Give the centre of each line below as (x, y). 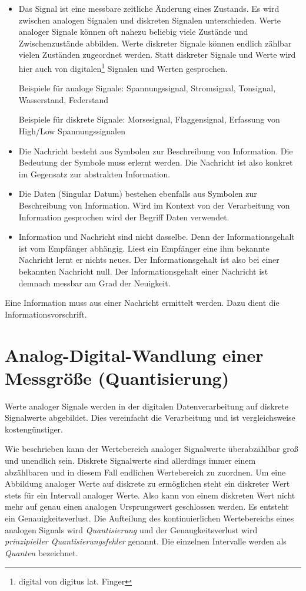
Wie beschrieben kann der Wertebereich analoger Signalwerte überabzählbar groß (152, 449)
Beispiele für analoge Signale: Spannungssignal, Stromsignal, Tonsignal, (147, 88)
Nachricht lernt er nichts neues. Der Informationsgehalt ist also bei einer (149, 260)
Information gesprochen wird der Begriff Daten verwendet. (124, 217)
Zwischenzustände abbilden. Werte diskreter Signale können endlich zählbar (155, 43)
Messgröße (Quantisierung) (117, 377)
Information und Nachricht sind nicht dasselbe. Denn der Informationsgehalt (157, 237)
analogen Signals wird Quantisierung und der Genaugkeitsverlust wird (131, 529)
